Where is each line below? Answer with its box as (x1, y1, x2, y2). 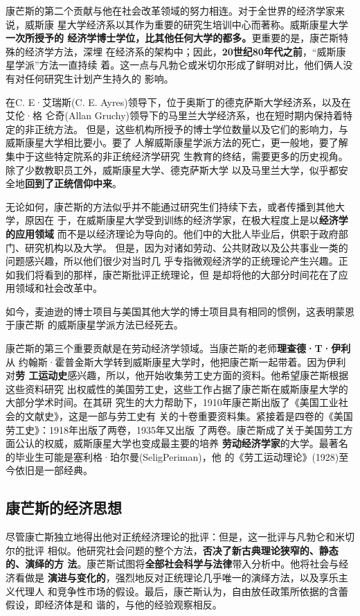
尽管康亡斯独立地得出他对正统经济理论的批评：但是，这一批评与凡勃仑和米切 (6, 529, 354, 544)
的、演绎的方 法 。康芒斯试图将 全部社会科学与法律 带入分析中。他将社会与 (6, 556, 339, 571)
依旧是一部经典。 (15, 463, 93, 477)
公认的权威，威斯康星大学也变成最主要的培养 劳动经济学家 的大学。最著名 (15, 436, 348, 450)
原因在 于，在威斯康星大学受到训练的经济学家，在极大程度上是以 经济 (24, 213, 339, 227)
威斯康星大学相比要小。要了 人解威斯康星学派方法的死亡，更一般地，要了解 (6, 135, 348, 150)
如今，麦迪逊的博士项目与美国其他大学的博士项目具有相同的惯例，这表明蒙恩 (6, 303, 354, 318)
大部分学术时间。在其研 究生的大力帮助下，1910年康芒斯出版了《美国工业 (6, 395, 339, 410)
